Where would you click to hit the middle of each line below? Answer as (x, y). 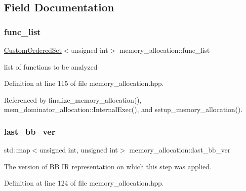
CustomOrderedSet (33, 50)
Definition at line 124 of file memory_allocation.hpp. (84, 183)
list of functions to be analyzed (51, 66)
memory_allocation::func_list (164, 50)
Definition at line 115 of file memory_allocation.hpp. (84, 83)
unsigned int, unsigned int (79, 150)
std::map (17, 150)
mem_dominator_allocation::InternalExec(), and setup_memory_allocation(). (123, 109)
